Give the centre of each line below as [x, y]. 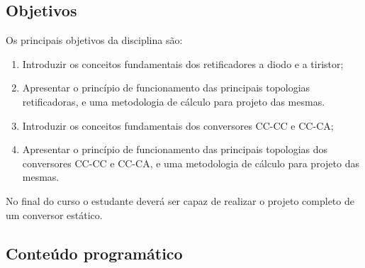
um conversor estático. [54, 214]
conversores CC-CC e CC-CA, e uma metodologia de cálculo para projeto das [191, 163]
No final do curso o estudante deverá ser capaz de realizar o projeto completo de [180, 200]
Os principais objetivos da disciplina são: [94, 40]
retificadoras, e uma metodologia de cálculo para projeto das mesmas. [174, 101]
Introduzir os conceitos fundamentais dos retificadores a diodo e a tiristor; [183, 63]
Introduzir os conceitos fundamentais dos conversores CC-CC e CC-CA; [178, 125]
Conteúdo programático [94, 253]
